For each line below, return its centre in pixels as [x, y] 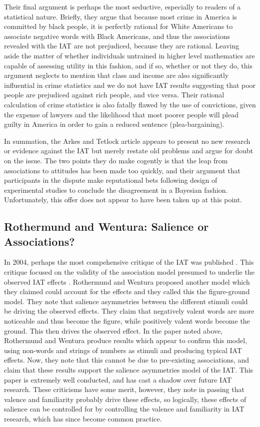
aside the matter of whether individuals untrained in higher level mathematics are [129, 55]
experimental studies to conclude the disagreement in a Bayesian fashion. [116, 190]
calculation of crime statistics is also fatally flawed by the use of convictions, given [130, 104]
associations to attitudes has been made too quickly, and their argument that [122, 170]
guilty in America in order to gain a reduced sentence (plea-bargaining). [114, 124]
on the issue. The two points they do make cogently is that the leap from [116, 160]
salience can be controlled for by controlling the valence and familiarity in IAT [124, 409]
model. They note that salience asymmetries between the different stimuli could [126, 301]
